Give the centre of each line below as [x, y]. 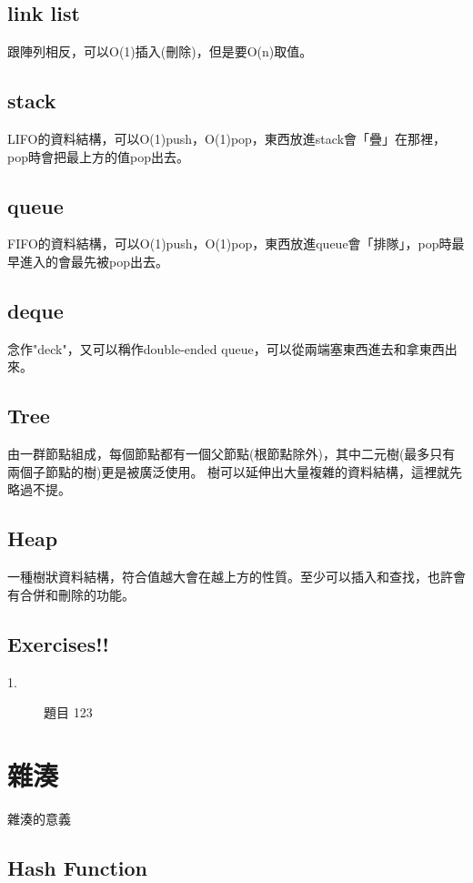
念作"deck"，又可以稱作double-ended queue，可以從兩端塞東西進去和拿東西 [226, 348]
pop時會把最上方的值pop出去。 [98, 156]
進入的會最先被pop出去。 [94, 261]
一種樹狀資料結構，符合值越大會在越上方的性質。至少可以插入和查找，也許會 [236, 577]
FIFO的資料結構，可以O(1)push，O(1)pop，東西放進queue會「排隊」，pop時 [230, 244]
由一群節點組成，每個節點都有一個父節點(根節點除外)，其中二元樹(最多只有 [231, 454]
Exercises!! [58, 643]
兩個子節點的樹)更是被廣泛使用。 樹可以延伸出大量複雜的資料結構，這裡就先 [235, 471]
